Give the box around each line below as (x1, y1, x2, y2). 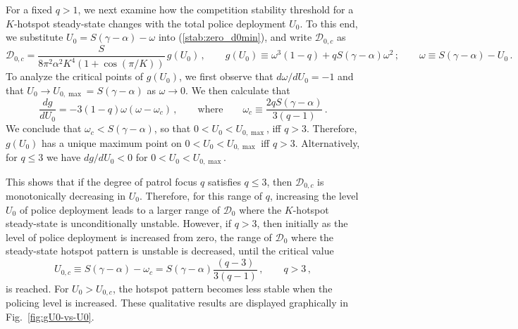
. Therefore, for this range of (139, 188, 263, 202)
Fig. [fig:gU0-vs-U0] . (6, 309, 94, 324)
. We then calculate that (185, 82, 290, 97)
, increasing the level (269, 188, 359, 202)
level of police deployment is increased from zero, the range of (6, 229, 272, 244)
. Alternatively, (295, 135, 360, 150)
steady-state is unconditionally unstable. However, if (6, 216, 232, 231)
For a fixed (6, 2, 52, 16)
